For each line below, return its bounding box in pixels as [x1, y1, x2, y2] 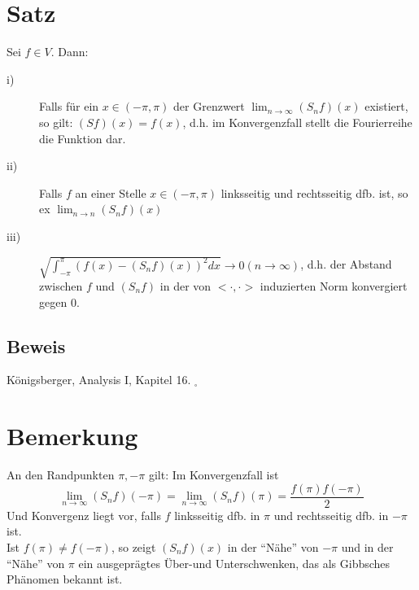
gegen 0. [39, 293, 80, 310]
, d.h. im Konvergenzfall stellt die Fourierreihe [182, 113, 412, 130]
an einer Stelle [75, 184, 146, 201]
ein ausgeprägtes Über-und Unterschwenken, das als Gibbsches [78, 554, 391, 571]
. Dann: [50, 43, 89, 60]
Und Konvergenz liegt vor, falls [7, 506, 161, 523]
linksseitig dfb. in [174, 506, 260, 523]
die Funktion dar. [39, 129, 126, 146]
